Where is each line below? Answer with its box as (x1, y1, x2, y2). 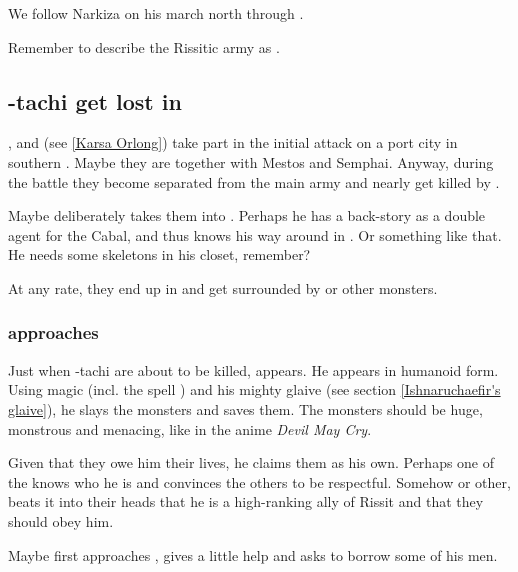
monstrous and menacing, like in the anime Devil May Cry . (8, 418, 372, 439)
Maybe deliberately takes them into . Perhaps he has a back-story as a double (8, 205, 486, 226)
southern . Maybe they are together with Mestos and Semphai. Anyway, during (8, 151, 494, 172)
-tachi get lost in (8, 85, 182, 116)
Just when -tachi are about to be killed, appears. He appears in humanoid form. (8, 359, 499, 380)
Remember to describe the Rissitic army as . (8, 36, 280, 57)
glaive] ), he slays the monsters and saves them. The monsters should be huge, (8, 398, 483, 419)
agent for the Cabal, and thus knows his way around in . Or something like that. (8, 224, 502, 245)
